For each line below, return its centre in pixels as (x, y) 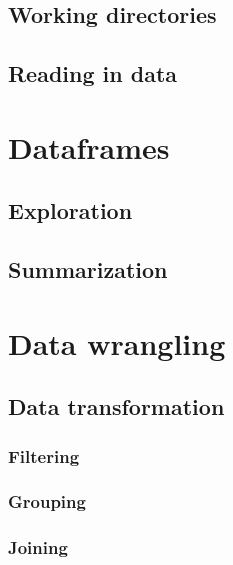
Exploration (70, 210)
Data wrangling (117, 342)
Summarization (88, 269)
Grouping (47, 501)
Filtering (44, 455)
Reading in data (93, 73)
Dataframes (89, 146)
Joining (38, 547)
